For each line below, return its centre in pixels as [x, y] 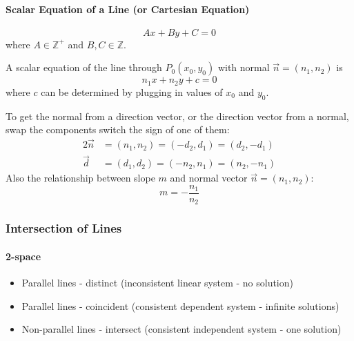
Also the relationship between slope [80, 178]
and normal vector [209, 178]
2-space [23, 256]
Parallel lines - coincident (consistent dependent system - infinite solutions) [180, 305]
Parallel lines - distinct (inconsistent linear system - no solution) [157, 283]
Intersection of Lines [64, 228]
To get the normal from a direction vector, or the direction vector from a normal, [177, 116]
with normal [244, 67]
